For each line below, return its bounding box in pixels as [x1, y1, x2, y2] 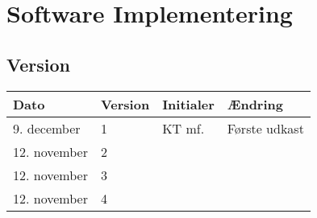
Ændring [227, 94, 283, 113]
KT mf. [162, 118, 205, 138]
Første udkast [227, 118, 304, 138]
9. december [13, 118, 81, 138]
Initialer [162, 94, 215, 113]
